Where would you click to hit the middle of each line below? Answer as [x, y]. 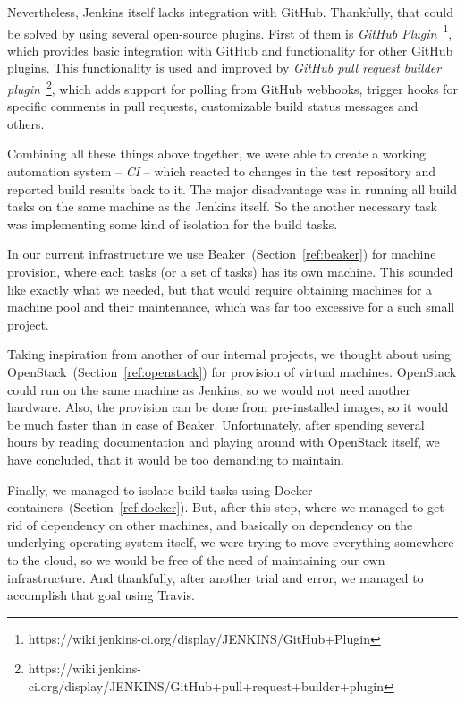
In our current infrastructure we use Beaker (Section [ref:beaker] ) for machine [222, 254]
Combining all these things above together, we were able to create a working [217, 154]
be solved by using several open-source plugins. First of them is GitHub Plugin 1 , [230, 31]
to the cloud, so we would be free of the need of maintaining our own [196, 559]
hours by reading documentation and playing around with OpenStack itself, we [224, 442]
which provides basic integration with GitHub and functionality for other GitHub [230, 50]
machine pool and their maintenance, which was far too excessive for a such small [231, 307]
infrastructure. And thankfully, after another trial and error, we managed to [216, 577]
